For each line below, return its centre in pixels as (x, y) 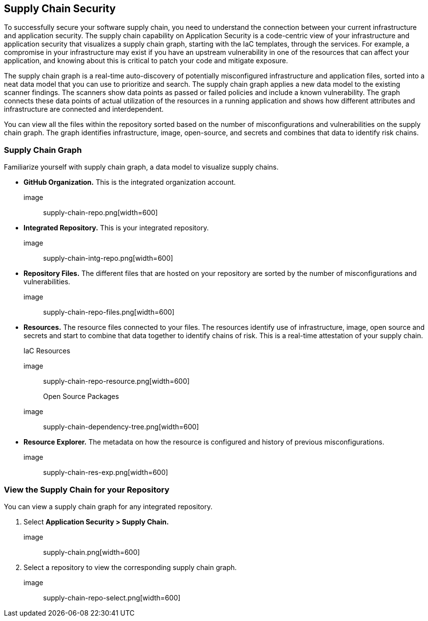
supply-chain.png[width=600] (92, 552)
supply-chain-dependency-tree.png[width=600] (121, 427)
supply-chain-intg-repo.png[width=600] (108, 258)
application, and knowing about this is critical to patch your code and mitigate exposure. (146, 61)
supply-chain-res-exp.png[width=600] (106, 472)
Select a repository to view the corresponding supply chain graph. (130, 567)
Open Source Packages (81, 397)
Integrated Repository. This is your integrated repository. (116, 228)
